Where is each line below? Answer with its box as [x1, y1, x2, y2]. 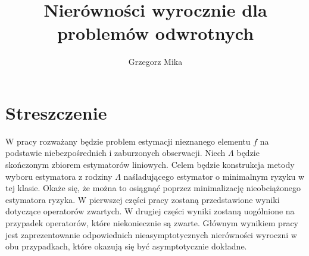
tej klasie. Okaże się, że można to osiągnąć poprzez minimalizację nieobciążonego [5, 182, 301, 194]
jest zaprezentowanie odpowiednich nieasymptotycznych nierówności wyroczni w [5, 228, 297, 241]
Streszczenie [5, 100, 107, 124]
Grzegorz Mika [128, 55, 183, 68]
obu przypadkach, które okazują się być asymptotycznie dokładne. [5, 240, 247, 252]
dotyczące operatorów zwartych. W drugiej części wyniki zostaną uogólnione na [5, 205, 295, 217]
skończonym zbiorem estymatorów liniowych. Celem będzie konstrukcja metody [5, 158, 295, 171]
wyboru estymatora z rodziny [5, 170, 113, 182]
